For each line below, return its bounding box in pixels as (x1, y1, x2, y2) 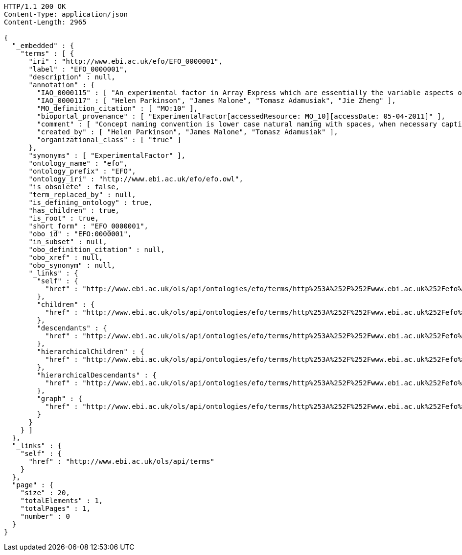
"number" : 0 (20, 512, 70, 520)
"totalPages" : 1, (20, 505, 91, 512)
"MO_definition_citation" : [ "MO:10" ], (37, 104, 198, 112)
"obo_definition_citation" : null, (28, 246, 165, 253)
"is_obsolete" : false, (28, 183, 120, 191)
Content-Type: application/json (4, 10, 128, 18)
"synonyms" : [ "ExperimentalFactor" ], (28, 151, 185, 159)
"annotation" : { (28, 81, 95, 89)
